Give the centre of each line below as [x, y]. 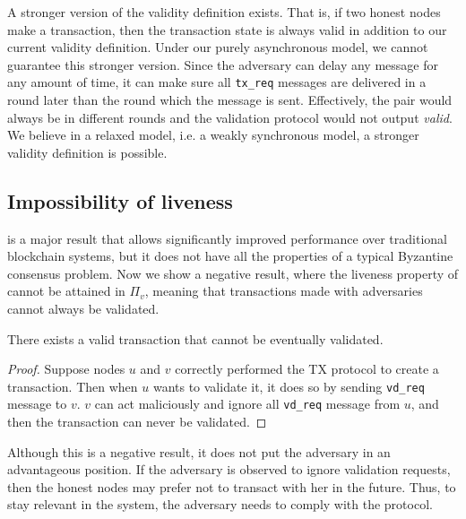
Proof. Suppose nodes [66, 369]
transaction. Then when [73, 386]
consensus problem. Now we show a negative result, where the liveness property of [233, 273]
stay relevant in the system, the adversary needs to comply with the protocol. [220, 504]
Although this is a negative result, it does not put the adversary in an [199, 451]
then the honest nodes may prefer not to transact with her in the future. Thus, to [232, 486]
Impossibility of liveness [120, 200]
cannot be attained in [66, 291]
